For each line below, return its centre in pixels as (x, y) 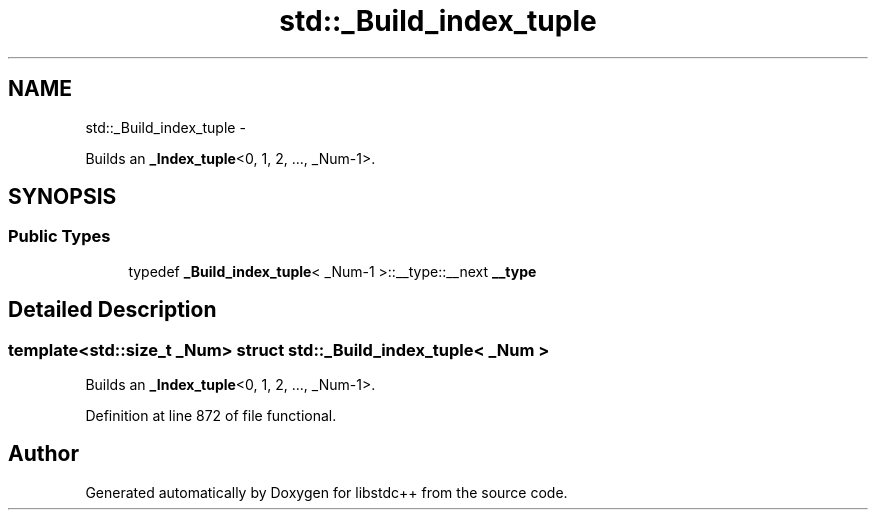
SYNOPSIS (62, 197)
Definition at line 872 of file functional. (211, 416)
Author (43, 454)
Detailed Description (112, 310)
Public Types (59, 236)
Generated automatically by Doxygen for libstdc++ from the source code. (326, 492)
